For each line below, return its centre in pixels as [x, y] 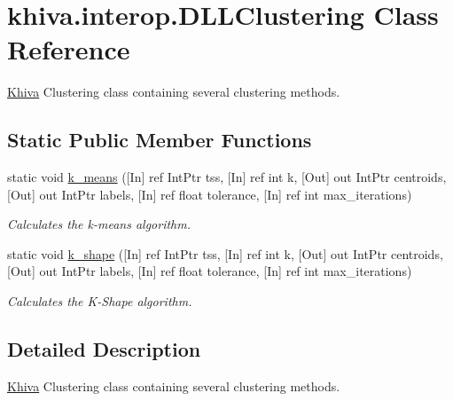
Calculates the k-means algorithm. [99, 224]
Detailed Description [104, 349]
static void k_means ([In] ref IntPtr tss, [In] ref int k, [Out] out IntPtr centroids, [227, 177]
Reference [69, 49]
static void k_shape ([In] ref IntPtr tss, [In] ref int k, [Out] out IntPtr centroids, [225, 253]
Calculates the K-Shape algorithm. [100, 301]
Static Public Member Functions [160, 140]
